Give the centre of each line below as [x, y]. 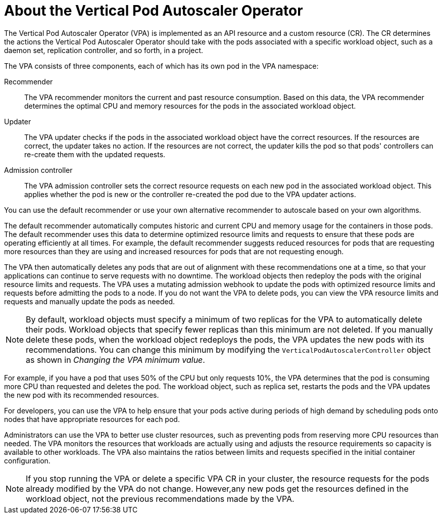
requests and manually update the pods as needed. [89, 301]
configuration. [27, 460]
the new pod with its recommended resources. [82, 395]
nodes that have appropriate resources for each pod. [92, 419]
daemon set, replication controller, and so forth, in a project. [104, 50]
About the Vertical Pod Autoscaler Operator [154, 11]
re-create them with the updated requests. [95, 154]
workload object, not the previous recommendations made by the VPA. [160, 499]
